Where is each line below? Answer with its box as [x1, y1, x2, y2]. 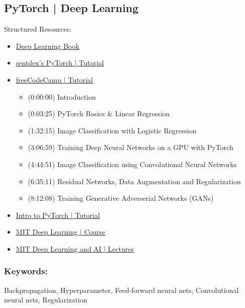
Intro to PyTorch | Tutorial [16, 209, 100, 220]
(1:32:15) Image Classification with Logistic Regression [28, 125, 197, 135]
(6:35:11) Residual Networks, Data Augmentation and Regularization [28, 176, 241, 186]
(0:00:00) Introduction [28, 91, 96, 102]
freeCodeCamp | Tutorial [16, 74, 93, 85]
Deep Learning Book [16, 40, 79, 51]
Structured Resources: [4, 24, 72, 34]
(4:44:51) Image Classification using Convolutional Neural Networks [28, 159, 237, 169]
